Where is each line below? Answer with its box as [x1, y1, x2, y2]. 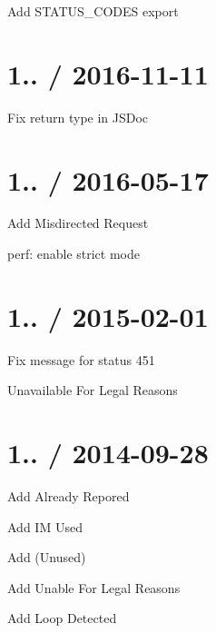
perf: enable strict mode [7, 244, 140, 263]
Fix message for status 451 [7, 350, 155, 369]
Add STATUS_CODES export [7, 2, 179, 20]
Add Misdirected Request [7, 213, 149, 232]
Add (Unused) [7, 548, 86, 567]
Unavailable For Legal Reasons [7, 381, 178, 400]
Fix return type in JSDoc [7, 107, 149, 126]
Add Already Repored [7, 487, 130, 506]
